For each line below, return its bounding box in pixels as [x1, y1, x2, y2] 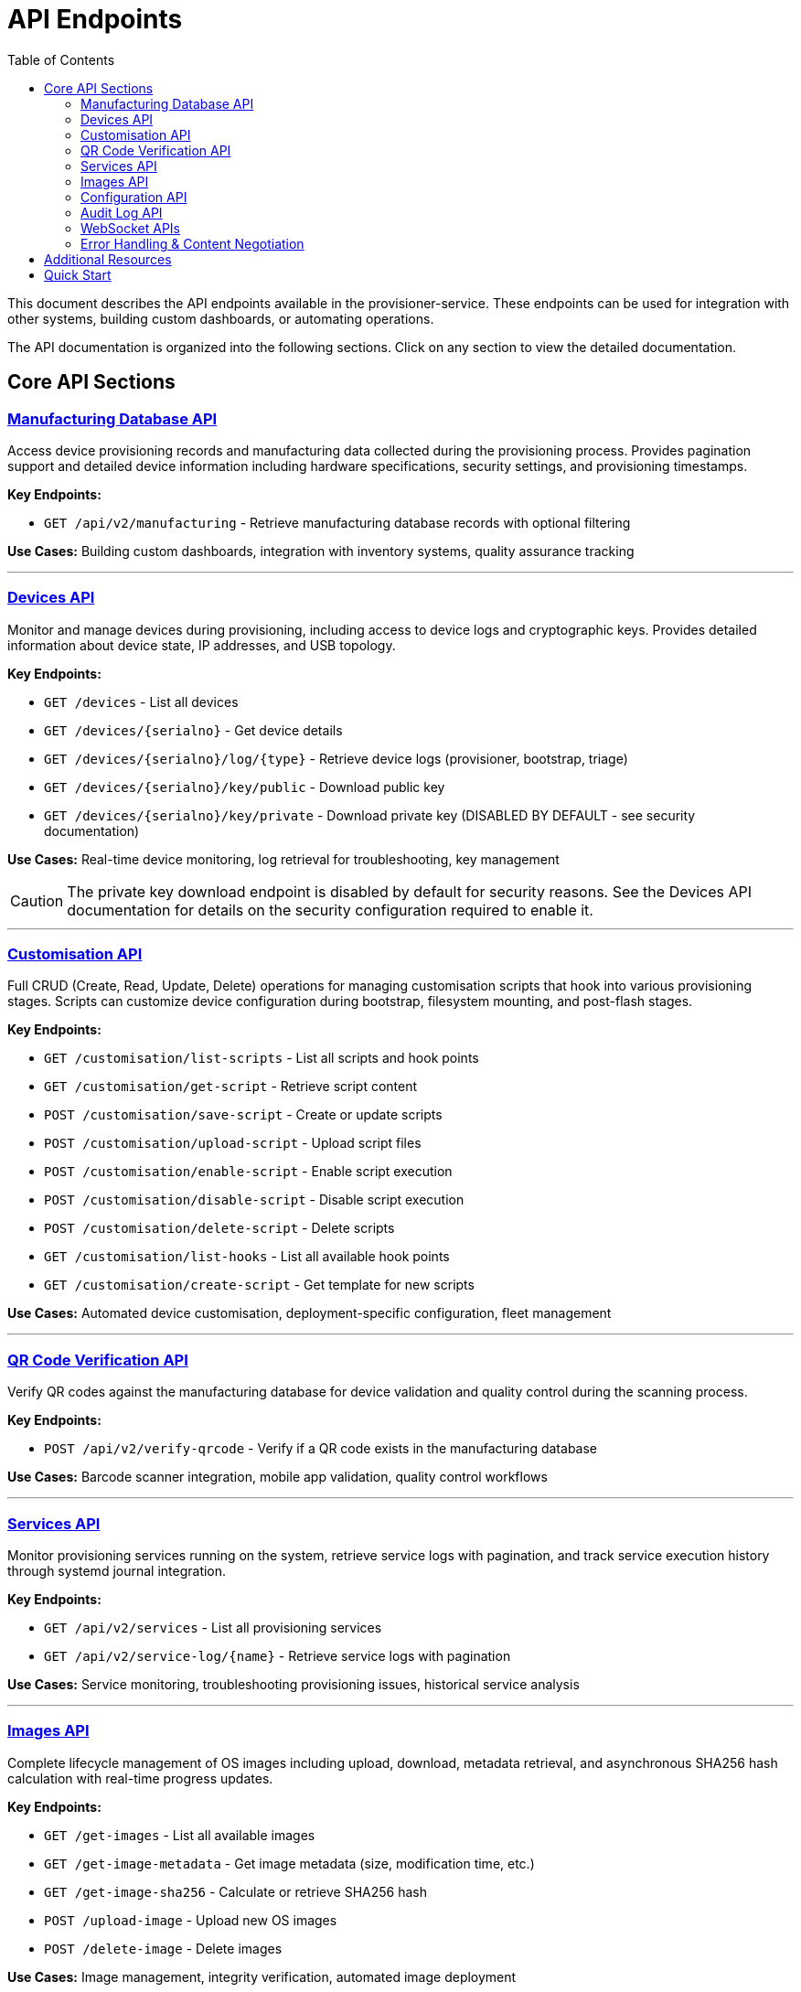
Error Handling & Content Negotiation [80, 235, 304, 252]
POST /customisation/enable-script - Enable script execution [44, 1163, 453, 1180]
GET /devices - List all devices [44, 693, 239, 710]
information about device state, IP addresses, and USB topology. [7, 637, 396, 653]
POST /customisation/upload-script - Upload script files [44, 1135, 422, 1151]
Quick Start [44, 266, 112, 283]
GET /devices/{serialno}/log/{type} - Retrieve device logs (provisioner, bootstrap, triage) [44, 750, 628, 766]
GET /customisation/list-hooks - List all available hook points [44, 1248, 450, 1265]
